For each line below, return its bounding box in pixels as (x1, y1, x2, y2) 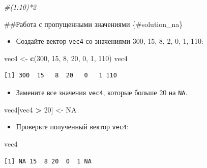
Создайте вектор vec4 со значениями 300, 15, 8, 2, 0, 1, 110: (16, 36, 203, 46)
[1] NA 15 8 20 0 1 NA (4, 157, 92, 165)
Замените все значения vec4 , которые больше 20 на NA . (16, 87, 188, 98)
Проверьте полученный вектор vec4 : (16, 121, 129, 132)
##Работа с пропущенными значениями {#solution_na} (4, 18, 183, 29)
